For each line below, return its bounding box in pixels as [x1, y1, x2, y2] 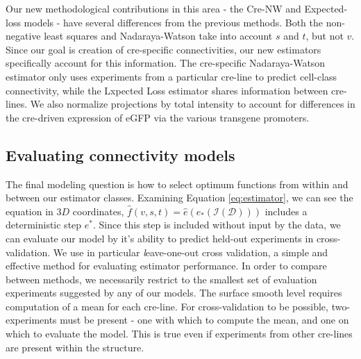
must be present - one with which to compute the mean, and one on [60, 312, 349, 327]
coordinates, [72, 203, 124, 218]
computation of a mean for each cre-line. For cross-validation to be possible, [6, 299, 328, 313]
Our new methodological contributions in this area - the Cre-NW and [6, 1, 301, 15]
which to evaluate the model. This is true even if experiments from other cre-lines [6, 326, 353, 341]
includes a [265, 203, 308, 218]
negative [6, 28, 41, 43]
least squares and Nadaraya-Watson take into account [44, 28, 273, 43]
